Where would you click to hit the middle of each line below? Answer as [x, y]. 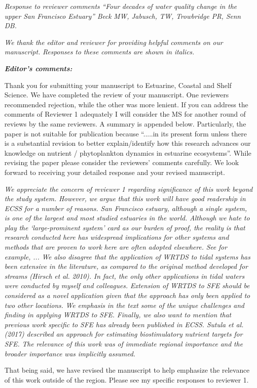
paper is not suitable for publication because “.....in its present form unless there [126, 133]
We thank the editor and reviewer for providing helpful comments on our [114, 42]
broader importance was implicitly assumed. [70, 353]
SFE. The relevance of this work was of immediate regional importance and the [124, 344]
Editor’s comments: [38, 68]
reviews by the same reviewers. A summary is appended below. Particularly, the [125, 123]
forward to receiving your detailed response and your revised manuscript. [115, 172]
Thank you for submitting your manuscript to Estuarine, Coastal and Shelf [118, 85]
